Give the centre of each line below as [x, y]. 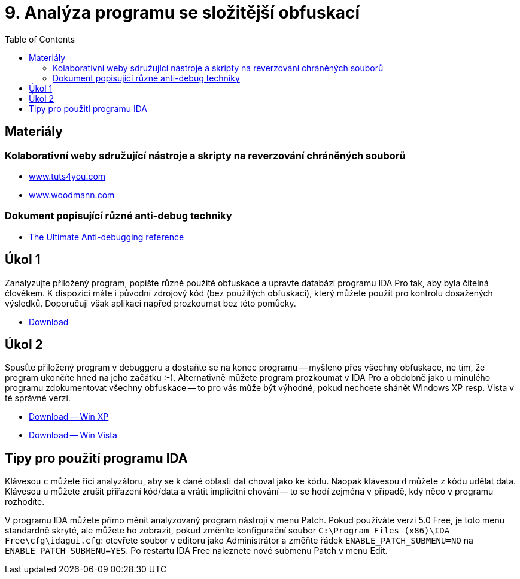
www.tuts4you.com [67, 176]
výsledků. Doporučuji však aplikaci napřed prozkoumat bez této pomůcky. [150, 303]
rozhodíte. [25, 502]
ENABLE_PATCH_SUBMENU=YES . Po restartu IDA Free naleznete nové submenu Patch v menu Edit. [196, 551]
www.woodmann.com [72, 195]
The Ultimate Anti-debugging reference [107, 237]
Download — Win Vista [73, 435]
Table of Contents [40, 39]
